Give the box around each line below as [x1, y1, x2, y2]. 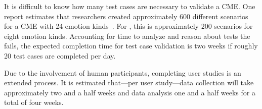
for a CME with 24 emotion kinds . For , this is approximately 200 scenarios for [4, 21, 253, 31]
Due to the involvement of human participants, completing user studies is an [4, 67, 241, 78]
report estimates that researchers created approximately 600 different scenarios [4, 11, 248, 21]
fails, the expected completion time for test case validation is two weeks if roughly [4, 40, 258, 51]
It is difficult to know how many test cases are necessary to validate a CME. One [4, 1, 255, 11]
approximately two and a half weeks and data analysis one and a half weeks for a [4, 87, 255, 97]
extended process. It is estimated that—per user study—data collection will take [4, 77, 254, 88]
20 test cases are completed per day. [4, 50, 116, 61]
